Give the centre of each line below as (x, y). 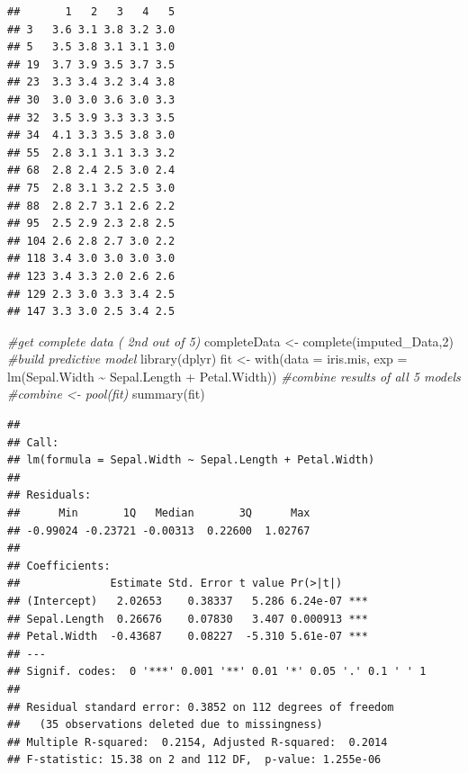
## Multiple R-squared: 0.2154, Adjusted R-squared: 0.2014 (198, 742)
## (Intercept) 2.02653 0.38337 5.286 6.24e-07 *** (188, 601)
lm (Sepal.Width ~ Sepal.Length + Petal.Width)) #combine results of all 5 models (234, 376)
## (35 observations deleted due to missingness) (165, 725)
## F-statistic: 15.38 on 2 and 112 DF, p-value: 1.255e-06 (194, 760)
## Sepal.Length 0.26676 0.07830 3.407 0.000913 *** (188, 619)
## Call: (33, 442)
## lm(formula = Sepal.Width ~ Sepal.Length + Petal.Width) (191, 460)
